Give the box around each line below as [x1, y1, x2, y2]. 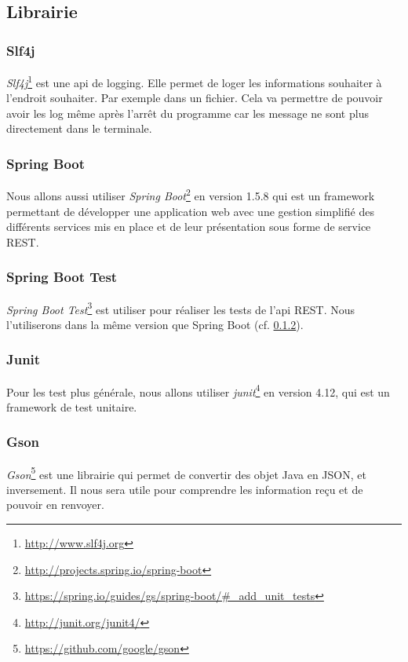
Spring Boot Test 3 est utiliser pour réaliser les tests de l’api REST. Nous [6, 298, 355, 317]
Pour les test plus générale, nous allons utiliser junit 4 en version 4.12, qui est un [6, 381, 390, 400]
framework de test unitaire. [6, 398, 137, 415]
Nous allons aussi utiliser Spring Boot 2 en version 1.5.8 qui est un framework [6, 185, 375, 203]
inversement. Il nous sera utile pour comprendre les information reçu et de [6, 481, 363, 497]
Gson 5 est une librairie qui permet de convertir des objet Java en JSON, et [6, 463, 366, 482]
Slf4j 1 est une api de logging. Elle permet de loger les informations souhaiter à [6, 72, 382, 90]
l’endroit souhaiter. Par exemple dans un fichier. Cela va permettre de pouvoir [6, 90, 383, 106]
